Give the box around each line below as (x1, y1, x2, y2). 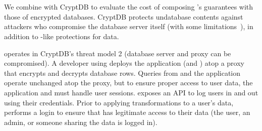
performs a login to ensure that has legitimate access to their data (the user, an (4, 107, 250, 117)
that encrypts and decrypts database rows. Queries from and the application (4, 67, 241, 78)
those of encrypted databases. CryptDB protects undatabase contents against (4, 11, 243, 22)
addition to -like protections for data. (4, 31, 119, 41)
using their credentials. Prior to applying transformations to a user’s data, (4, 97, 234, 107)
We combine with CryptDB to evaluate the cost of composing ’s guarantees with (4, 2, 253, 12)
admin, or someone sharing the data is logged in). (4, 116, 158, 127)
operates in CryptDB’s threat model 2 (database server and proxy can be (4, 48, 231, 58)
